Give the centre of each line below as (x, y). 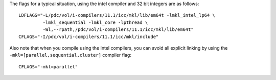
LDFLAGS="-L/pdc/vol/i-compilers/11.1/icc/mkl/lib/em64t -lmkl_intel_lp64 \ (117, 15)
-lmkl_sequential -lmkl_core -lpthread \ (95, 22)
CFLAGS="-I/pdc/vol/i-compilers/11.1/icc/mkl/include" (89, 36)
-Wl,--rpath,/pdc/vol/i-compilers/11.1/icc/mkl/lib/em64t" (118, 30)
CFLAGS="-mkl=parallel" (48, 67)
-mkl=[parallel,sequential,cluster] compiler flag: (70, 55)
